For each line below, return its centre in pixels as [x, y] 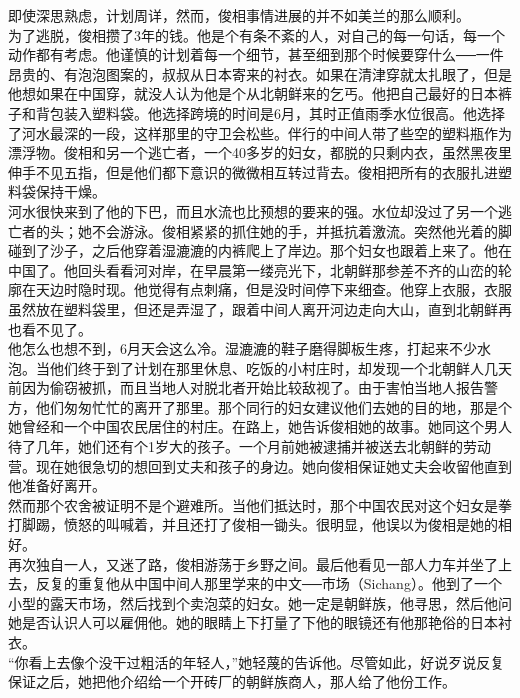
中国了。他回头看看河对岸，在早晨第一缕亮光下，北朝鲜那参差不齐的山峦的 [253, 269]
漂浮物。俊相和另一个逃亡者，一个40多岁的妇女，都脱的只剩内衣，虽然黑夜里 [260, 152]
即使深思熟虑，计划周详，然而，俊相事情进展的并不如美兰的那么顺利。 [239, 15]
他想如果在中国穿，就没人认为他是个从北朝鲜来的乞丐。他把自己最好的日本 [253, 93]
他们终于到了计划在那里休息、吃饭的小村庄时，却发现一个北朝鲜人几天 [280, 367]
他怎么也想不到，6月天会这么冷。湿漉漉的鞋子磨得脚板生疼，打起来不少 [242, 348]
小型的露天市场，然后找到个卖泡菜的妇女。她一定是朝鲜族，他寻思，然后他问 [260, 602]
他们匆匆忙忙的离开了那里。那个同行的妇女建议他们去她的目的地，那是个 [273, 406]
